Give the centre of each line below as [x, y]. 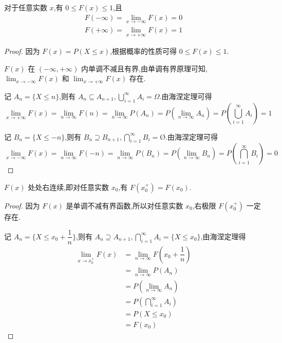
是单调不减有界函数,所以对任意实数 [125, 205]
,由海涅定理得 [223, 236]
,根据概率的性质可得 [144, 51]
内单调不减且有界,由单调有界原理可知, [144, 68]
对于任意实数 [26, 7]
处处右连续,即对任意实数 [69, 187]
